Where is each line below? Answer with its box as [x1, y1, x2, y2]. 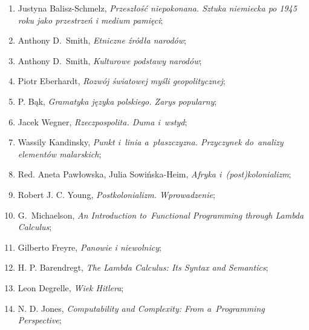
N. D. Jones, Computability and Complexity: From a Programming [18, 302, 265, 314]
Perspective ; [18, 314, 62, 326]
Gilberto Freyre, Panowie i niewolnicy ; [18, 240, 161, 253]
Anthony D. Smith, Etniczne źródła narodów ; [18, 34, 186, 47]
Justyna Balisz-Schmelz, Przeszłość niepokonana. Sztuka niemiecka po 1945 [18, 2, 297, 14]
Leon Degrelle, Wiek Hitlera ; [18, 281, 124, 294]
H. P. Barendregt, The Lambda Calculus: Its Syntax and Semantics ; [18, 261, 268, 274]
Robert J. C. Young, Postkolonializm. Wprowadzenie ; [18, 188, 215, 200]
